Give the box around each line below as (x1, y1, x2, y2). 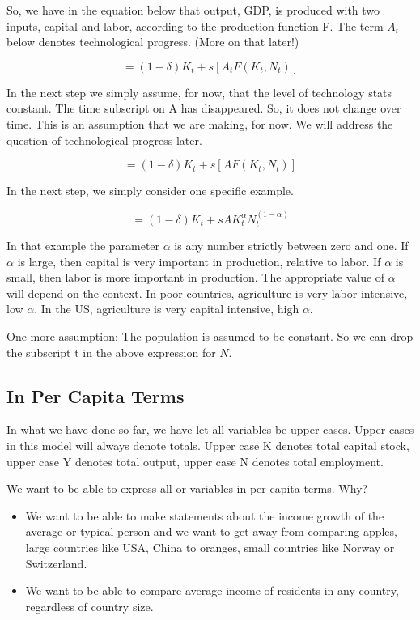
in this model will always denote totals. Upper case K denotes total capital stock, (6, 436, 409, 453)
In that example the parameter (6, 236, 160, 253)
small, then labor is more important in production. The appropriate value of (6, 269, 385, 286)
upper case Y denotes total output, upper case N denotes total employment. (6, 452, 384, 469)
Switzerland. (25, 554, 87, 571)
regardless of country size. (25, 597, 154, 614)
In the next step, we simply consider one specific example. (6, 182, 294, 199)
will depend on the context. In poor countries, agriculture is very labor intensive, (6, 284, 408, 301)
